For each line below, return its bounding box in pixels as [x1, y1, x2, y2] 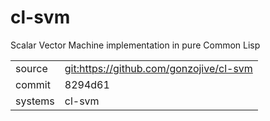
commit [15, 77, 51, 91]
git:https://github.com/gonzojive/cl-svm [64, 61, 253, 75]
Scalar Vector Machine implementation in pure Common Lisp [10, 39, 261, 51]
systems [15, 94, 55, 108]
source [15, 61, 48, 75]
